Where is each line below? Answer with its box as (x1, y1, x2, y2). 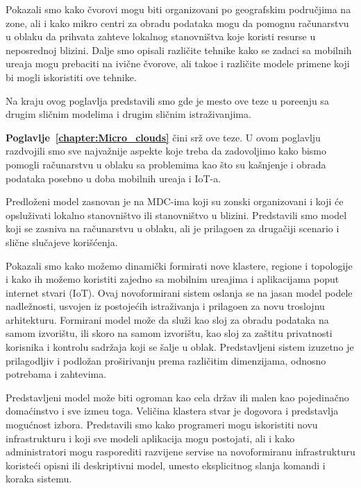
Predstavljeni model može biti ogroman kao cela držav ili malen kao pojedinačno (6, 390, 349, 404)
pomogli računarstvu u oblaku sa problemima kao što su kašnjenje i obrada (6, 157, 326, 171)
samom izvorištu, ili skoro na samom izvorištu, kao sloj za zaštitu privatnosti (6, 326, 333, 340)
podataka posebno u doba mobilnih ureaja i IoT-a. (6, 171, 221, 185)
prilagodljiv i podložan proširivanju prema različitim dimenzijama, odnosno (6, 353, 326, 367)
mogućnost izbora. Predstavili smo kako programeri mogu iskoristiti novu (6, 417, 318, 432)
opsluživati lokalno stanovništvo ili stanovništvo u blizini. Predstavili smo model (6, 207, 347, 222)
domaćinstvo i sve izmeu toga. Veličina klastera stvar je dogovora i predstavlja (6, 403, 339, 418)
